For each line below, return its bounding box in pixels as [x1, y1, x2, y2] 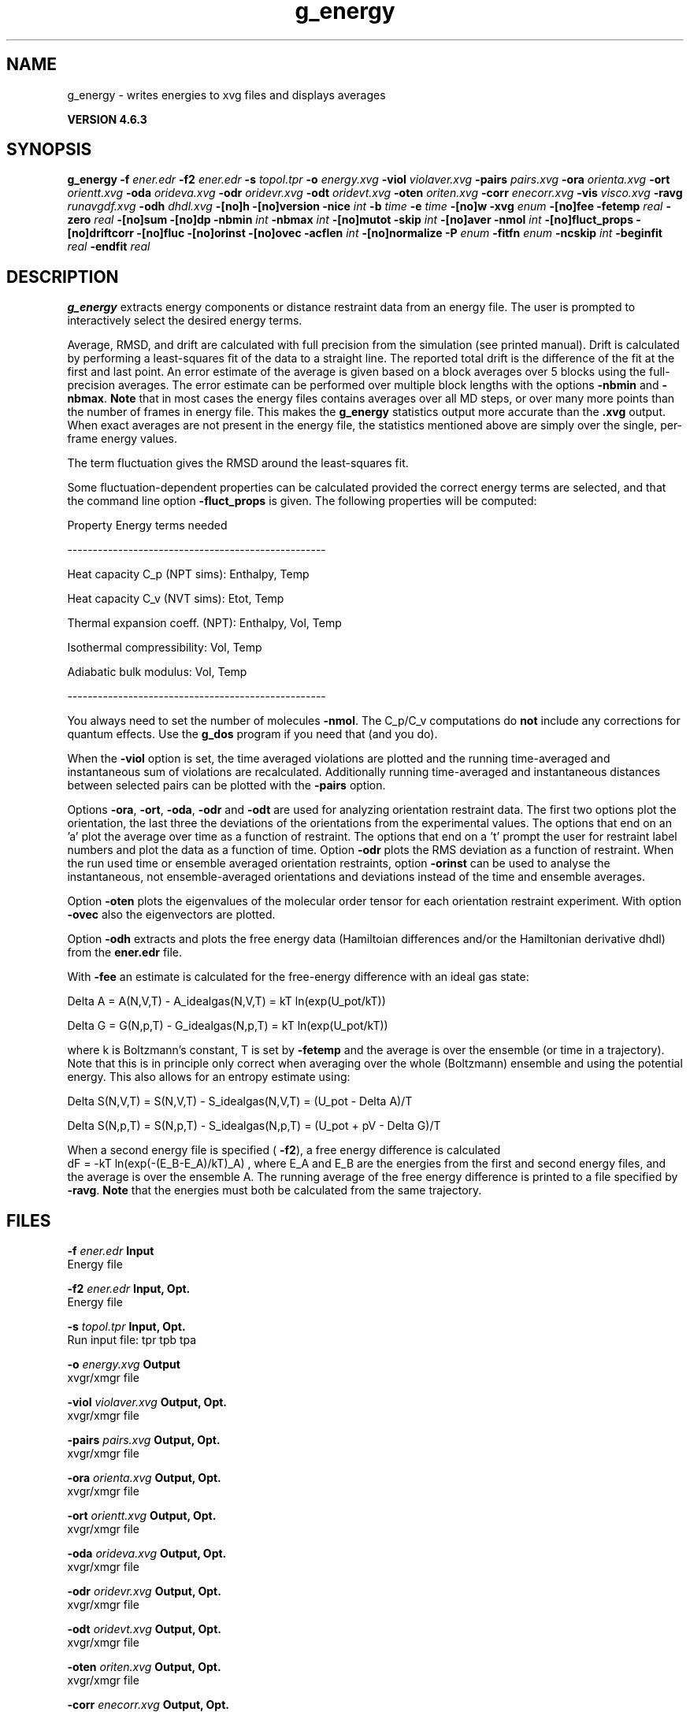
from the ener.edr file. [67, 945, 183, 960]
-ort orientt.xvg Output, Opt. [67, 1509, 217, 1523]
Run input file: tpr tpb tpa [67, 1333, 197, 1347]
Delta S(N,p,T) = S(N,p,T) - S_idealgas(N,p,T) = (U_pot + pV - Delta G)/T [67, 1119, 441, 1133]
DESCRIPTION [6, 266, 119, 287]
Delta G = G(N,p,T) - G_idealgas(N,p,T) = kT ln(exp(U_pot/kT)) [67, 1019, 388, 1033]
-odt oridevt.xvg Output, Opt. [67, 1622, 221, 1636]
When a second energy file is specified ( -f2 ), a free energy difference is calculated [67, 1143, 501, 1157]
